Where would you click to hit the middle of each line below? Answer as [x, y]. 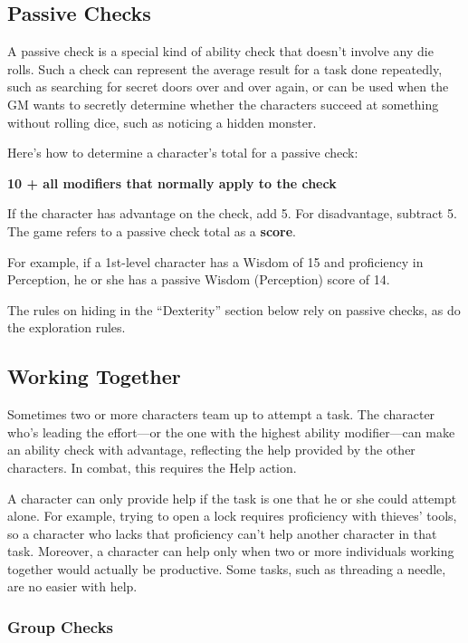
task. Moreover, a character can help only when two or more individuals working [231, 551]
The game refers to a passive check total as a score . [152, 230]
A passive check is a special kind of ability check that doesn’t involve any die [220, 51]
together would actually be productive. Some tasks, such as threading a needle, [227, 568]
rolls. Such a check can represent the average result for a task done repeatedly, [225, 68]
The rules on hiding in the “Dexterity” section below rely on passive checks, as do [234, 309]
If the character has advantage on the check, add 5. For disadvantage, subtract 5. [232, 213]
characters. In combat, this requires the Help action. [152, 467]
